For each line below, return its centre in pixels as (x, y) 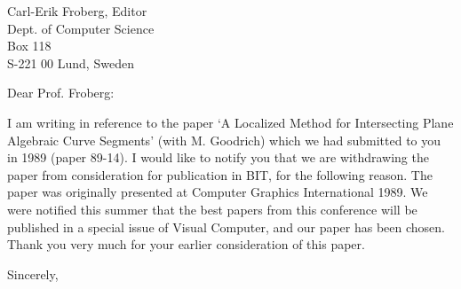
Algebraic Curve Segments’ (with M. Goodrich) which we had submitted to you (224, 140)
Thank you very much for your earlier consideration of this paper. (186, 244)
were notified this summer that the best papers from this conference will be (212, 209)
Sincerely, (33, 273)
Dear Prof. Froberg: (61, 93)
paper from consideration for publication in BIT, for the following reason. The (220, 174)
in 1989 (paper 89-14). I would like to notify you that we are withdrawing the (218, 157)
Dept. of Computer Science (81, 28)
